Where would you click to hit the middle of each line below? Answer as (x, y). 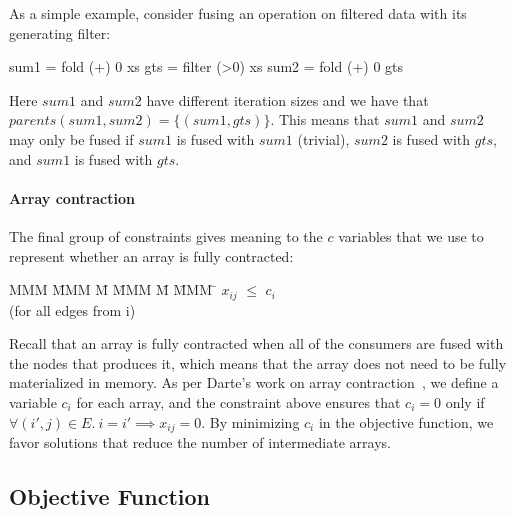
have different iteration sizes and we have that (287, 99)
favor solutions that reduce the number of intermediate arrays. (200, 442)
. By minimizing (250, 421)
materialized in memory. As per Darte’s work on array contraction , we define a (254, 382)
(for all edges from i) (72, 309)
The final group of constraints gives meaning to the (166, 235)
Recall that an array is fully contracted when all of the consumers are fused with (256, 343)
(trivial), (323, 138)
